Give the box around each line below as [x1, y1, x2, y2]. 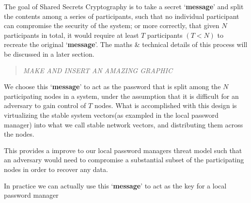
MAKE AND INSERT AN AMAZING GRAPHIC [23, 65, 173, 75]
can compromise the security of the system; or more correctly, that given [4, 20, 220, 31]
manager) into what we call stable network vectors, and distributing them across [4, 119, 243, 129]
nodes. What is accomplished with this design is [94, 100, 237, 110]
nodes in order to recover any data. [4, 164, 108, 174]
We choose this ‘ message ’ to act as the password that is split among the [4, 81, 221, 92]
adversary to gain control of [4, 100, 86, 110]
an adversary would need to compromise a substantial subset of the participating [4, 155, 244, 165]
